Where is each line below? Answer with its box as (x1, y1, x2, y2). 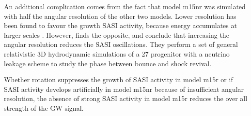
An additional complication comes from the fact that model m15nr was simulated (4, 1, 246, 11)
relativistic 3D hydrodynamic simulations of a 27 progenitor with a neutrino (4, 48, 230, 58)
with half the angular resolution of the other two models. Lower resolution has (4, 11, 236, 21)
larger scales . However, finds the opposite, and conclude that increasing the (4, 29, 229, 40)
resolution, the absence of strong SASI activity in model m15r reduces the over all (4, 93, 248, 103)
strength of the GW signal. (4, 102, 84, 113)
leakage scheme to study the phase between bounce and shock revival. (4, 58, 212, 68)
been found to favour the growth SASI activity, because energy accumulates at (4, 20, 237, 30)
